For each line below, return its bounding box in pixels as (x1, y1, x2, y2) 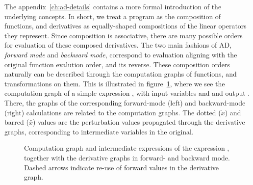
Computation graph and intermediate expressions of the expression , (24, 143, 229, 153)
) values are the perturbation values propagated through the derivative (32, 117, 245, 127)
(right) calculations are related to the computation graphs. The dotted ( (4, 107, 221, 117)
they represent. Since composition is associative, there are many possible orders (4, 30, 243, 40)
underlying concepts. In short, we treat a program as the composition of (4, 11, 221, 21)
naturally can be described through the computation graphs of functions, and (4, 69, 237, 79)
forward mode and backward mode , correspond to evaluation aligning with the (4, 49, 237, 59)
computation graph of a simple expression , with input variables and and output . (4, 88, 250, 98)
